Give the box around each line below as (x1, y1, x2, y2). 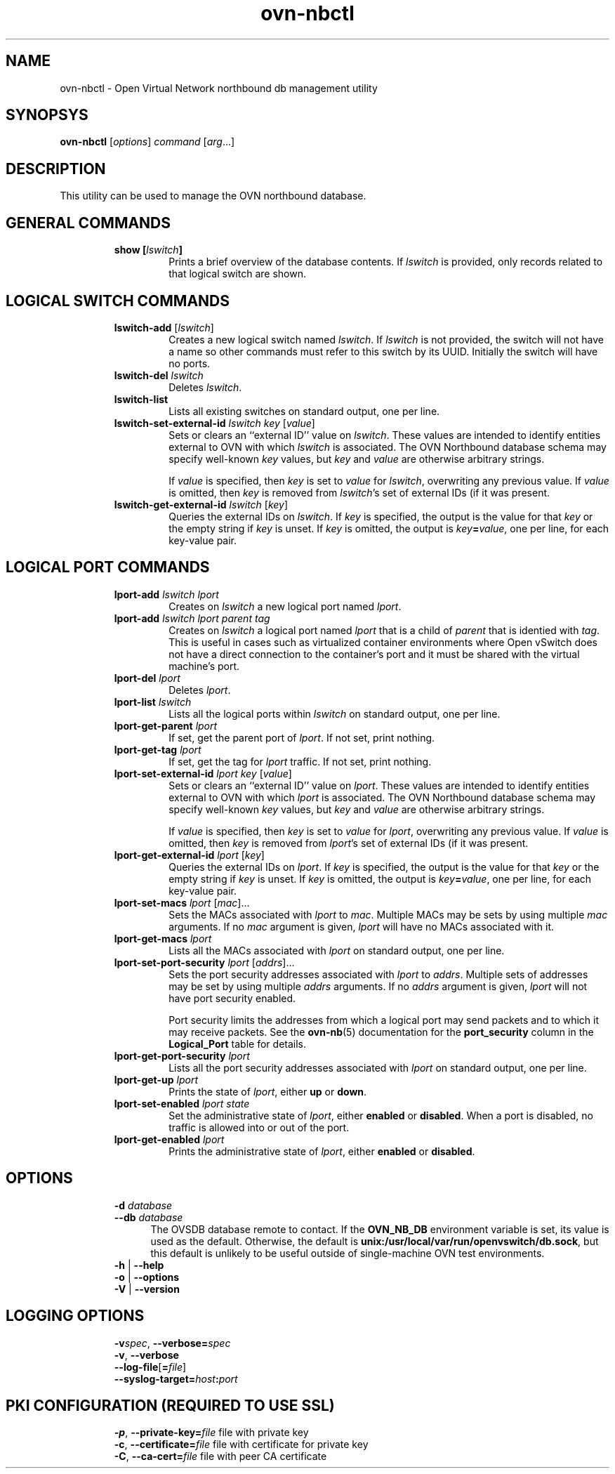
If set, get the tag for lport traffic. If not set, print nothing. (168, 755, 432, 768)
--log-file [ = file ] (114, 1360, 187, 1373)
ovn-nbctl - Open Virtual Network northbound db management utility (60, 81, 378, 94)
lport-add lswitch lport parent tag (114, 612, 270, 624)
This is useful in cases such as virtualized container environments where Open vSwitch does (168, 636, 597, 648)
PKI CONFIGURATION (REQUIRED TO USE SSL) (6, 1396, 335, 1414)
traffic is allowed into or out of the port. (168, 1121, 350, 1133)
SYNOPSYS (6, 106, 88, 124)
